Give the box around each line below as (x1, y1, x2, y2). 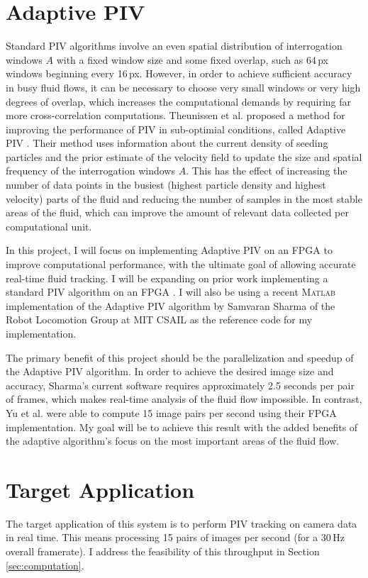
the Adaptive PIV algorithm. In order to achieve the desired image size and (6, 364, 334, 379)
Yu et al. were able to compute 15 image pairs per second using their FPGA (6, 405, 337, 420)
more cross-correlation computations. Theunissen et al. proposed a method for (6, 108, 345, 123)
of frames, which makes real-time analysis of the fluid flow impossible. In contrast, (6, 391, 362, 406)
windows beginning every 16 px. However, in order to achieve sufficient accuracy (6, 66, 352, 81)
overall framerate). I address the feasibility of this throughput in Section (6, 544, 320, 559)
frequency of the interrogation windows (6, 163, 175, 178)
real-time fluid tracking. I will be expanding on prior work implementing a (6, 270, 328, 285)
